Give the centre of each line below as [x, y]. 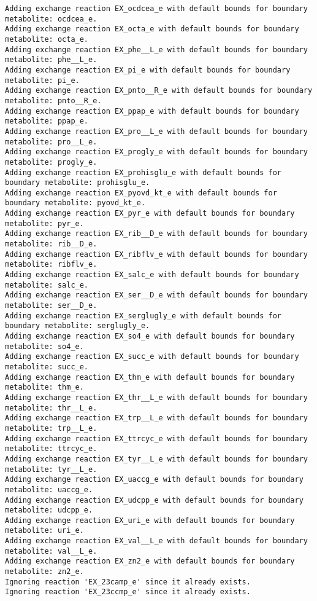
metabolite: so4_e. [44, 346]
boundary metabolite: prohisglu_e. [78, 183]
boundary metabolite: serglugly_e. [78, 326]
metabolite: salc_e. [47, 285]
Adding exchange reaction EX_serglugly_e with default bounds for [143, 316]
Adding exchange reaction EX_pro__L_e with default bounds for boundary [156, 131]
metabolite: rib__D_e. [51, 244]
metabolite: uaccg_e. [49, 489]
